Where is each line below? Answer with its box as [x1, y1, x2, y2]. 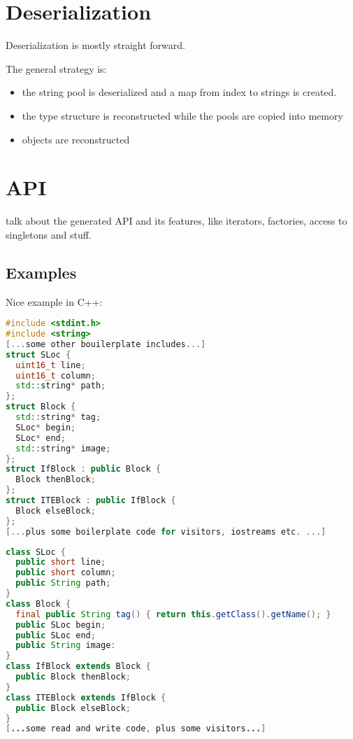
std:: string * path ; [15, 381, 106, 391]
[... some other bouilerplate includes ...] [6, 339, 206, 349]
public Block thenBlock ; [15, 672, 131, 682]
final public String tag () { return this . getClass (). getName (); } [15, 609, 331, 619]
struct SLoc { [6, 349, 71, 360]
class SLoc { [6, 547, 66, 557]
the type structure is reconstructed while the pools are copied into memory [22, 108, 343, 122]
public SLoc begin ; [15, 619, 106, 630]
